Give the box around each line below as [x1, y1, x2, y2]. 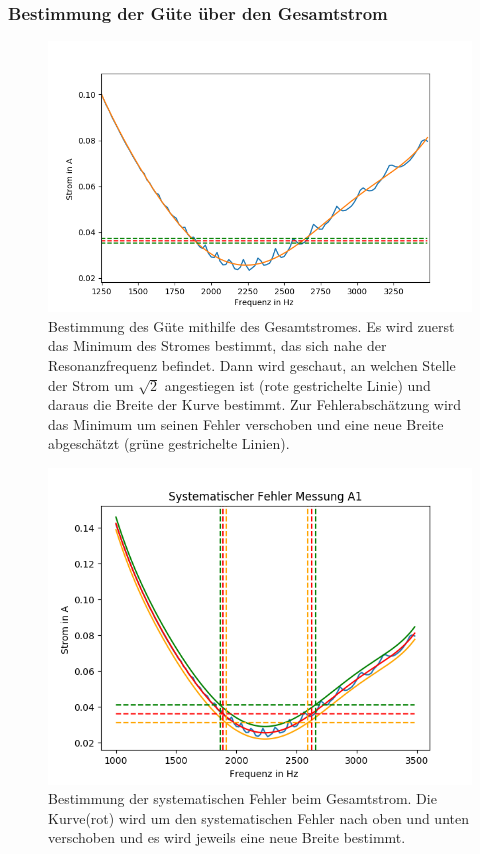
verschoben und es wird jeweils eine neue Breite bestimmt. [48, 827, 406, 848]
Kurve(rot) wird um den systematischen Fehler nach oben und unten [48, 807, 469, 828]
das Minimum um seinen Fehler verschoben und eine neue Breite [48, 413, 444, 434]
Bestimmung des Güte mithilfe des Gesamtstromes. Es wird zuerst [48, 315, 455, 336]
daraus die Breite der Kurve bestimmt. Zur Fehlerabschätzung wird [48, 394, 462, 415]
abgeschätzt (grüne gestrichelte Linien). [48, 433, 290, 454]
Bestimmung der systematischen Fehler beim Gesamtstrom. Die [48, 788, 437, 809]
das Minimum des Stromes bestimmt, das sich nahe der [48, 335, 387, 356]
